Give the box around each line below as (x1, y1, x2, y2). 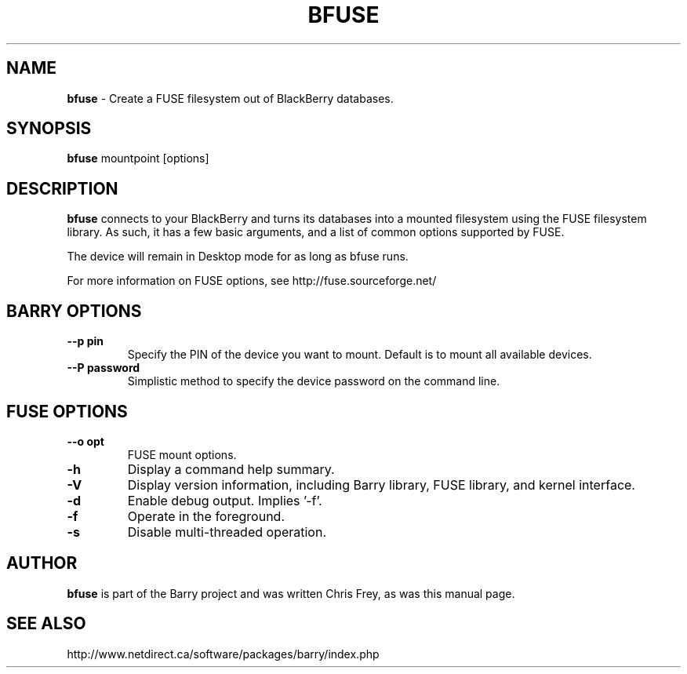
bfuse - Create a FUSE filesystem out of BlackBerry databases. (67, 91, 394, 105)
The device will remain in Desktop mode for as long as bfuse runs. (67, 250, 409, 264)
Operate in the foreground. (127, 508, 285, 524)
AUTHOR (6, 553, 78, 574)
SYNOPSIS (6, 118, 92, 139)
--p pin (67, 334, 104, 348)
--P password (67, 361, 140, 375)
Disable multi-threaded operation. (127, 523, 327, 540)
